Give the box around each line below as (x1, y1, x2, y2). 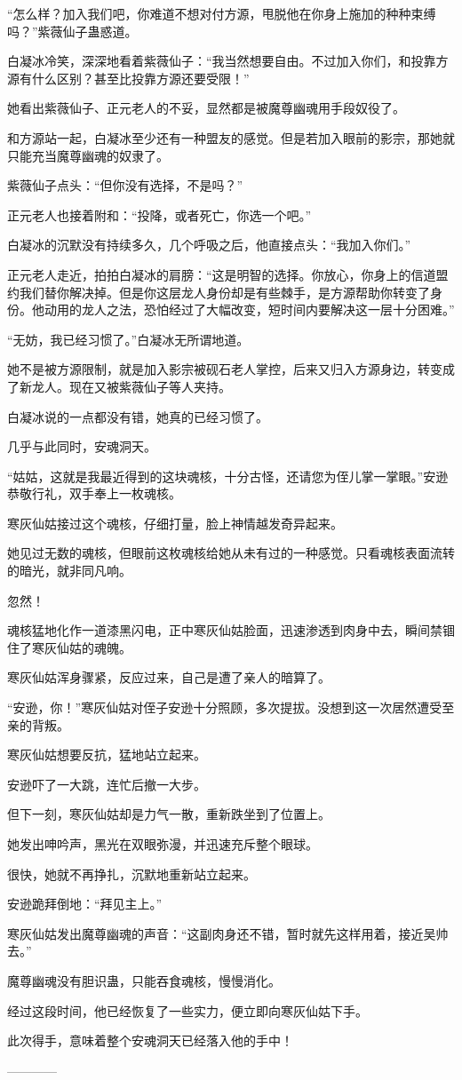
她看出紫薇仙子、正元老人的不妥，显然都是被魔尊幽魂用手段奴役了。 (7, 99, 405, 117)
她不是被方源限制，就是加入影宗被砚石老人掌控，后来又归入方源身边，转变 (7, 360, 442, 378)
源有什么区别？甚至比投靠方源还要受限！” (7, 68, 250, 87)
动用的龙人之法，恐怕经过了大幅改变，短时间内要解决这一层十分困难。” (44, 300, 455, 319)
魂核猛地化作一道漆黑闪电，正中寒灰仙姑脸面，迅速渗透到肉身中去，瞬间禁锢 (7, 621, 455, 639)
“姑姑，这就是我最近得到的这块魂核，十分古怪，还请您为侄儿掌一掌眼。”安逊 (7, 466, 449, 485)
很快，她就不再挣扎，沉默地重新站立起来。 (7, 864, 256, 883)
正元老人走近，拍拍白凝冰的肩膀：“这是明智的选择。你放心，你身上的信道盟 (7, 265, 449, 283)
